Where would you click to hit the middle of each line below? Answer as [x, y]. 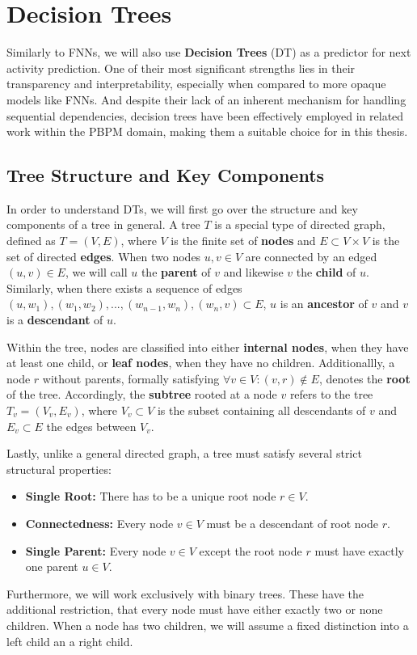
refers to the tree [331, 394]
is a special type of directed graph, [300, 224]
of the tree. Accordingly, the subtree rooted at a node [142, 394]
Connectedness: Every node [99, 523]
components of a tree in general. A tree [103, 224]
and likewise [253, 272]
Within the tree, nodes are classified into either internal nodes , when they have [208, 347]
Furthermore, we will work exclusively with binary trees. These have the [185, 593]
